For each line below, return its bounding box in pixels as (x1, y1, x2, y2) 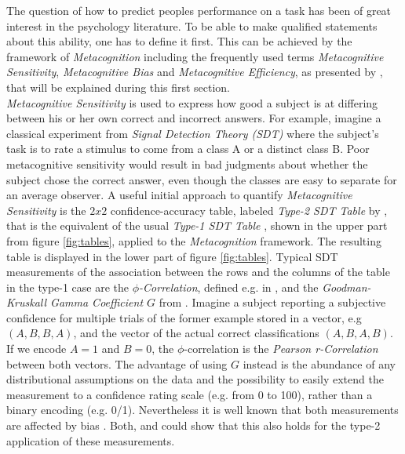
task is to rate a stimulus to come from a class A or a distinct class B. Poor (6, 140, 370, 157)
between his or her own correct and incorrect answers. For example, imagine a (6, 110, 381, 126)
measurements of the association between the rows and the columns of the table (6, 263, 390, 280)
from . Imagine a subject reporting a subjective (159, 294, 386, 311)
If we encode (6, 340, 67, 357)
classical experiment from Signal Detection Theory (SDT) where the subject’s (6, 125, 379, 141)
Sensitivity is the (6, 202, 86, 218)
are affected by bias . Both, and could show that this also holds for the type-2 (6, 417, 381, 434)
